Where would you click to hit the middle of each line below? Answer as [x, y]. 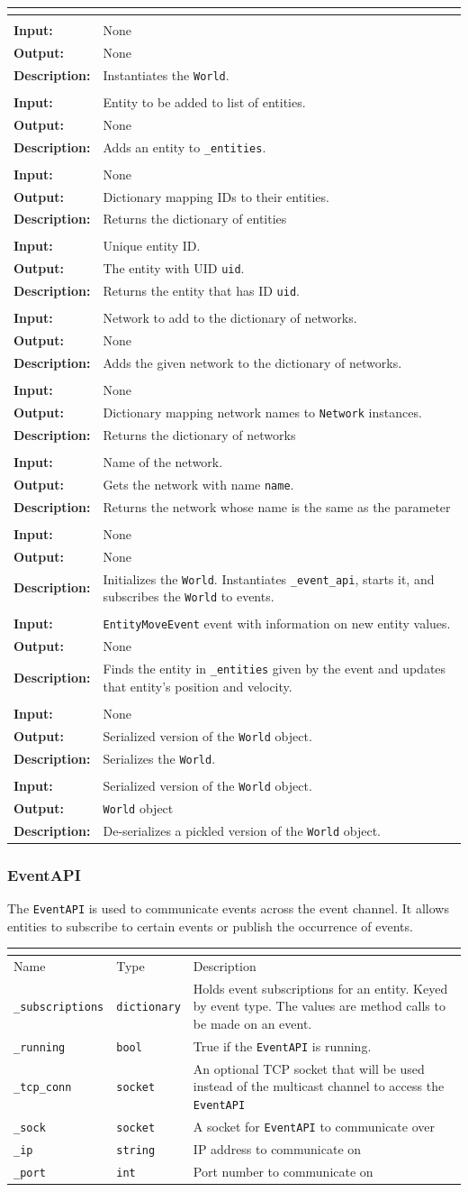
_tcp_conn [43, 1088]
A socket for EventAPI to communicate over [314, 1126]
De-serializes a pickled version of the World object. [242, 830]
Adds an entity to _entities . [184, 147]
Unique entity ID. [152, 246]
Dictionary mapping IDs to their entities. [216, 196]
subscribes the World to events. [189, 596]
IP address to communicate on [277, 1148]
